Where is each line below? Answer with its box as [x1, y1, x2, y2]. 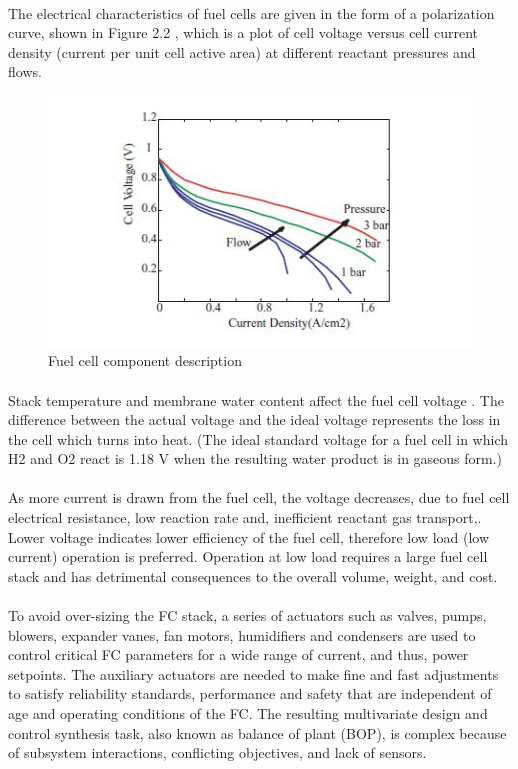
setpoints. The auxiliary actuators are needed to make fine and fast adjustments [8, 663, 499, 684]
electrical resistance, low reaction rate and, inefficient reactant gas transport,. [8, 507, 482, 528]
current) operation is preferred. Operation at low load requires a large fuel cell [8, 546, 488, 567]
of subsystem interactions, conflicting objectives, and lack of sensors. [8, 742, 427, 763]
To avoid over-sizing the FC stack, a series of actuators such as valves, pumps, [8, 605, 487, 626]
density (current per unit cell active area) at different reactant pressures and [8, 41, 476, 62]
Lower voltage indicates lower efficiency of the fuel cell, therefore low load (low [8, 526, 490, 547]
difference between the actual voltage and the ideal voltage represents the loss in [8, 409, 501, 430]
